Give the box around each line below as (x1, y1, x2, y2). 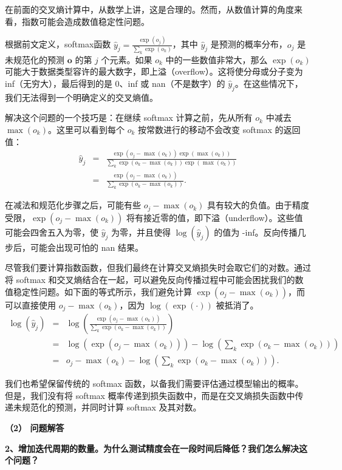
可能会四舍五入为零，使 (5, 225, 98, 238)
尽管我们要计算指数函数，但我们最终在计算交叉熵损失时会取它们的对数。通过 (5, 261, 311, 274)
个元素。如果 (101, 53, 152, 66)
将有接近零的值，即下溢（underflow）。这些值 (126, 211, 303, 223)
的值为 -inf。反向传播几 (214, 225, 306, 238)
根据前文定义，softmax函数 (5, 38, 111, 50)
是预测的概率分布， (210, 38, 287, 50)
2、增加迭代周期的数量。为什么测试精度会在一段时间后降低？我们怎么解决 (5, 441, 299, 454)
